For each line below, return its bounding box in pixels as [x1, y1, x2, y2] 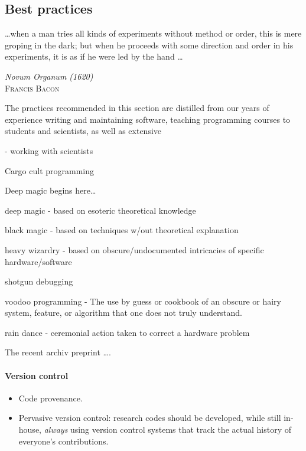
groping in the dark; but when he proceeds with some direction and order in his [5, 38, 294, 51]
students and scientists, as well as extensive [5, 125, 162, 137]
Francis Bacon [5, 81, 60, 94]
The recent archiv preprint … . [5, 346, 111, 358]
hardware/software [5, 255, 72, 267]
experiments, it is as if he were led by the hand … [5, 50, 183, 63]
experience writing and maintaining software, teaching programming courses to [5, 113, 291, 125]
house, [18, 423, 41, 436]
